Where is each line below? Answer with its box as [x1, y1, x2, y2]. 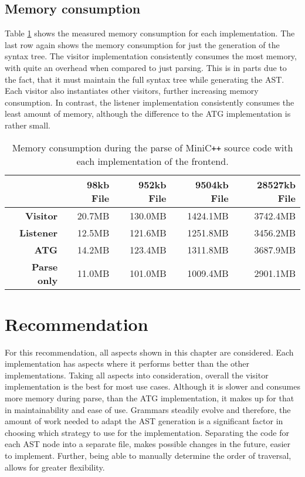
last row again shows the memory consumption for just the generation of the [5, 38, 280, 50]
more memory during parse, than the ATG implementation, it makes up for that [5, 392, 294, 404]
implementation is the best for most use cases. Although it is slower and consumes [5, 380, 300, 393]
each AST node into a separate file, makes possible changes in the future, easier [5, 438, 291, 450]
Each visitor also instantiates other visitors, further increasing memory [5, 84, 259, 97]
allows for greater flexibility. [5, 461, 105, 473]
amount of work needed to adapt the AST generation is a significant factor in [5, 415, 283, 427]
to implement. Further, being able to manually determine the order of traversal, [5, 449, 292, 462]
